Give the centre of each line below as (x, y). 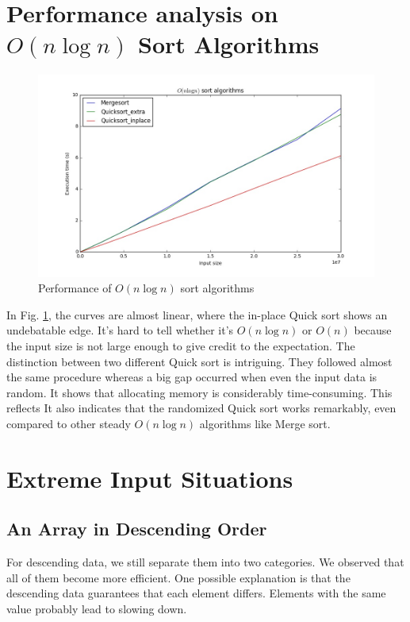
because (373, 330)
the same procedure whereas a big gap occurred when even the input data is (192, 377)
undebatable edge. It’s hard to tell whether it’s (120, 330)
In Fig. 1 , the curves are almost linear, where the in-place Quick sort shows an (197, 314)
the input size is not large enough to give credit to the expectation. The (181, 346)
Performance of (75, 288)
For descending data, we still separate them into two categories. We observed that (205, 562)
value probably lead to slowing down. (97, 608)
